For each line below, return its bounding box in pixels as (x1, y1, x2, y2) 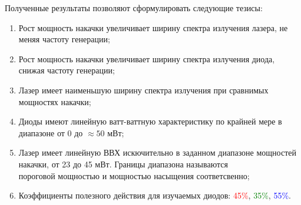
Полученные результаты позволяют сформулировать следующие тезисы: (5, 2, 263, 14)
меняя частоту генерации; (18, 33, 110, 45)
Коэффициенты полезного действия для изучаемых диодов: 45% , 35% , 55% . (18, 189, 291, 201)
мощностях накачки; (18, 95, 91, 107)
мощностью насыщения (109, 172, 194, 181)
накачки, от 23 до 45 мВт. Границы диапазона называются (18, 157, 228, 170)
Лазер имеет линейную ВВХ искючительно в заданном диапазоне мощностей (18, 146, 296, 159)
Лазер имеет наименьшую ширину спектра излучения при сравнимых (18, 83, 269, 96)
